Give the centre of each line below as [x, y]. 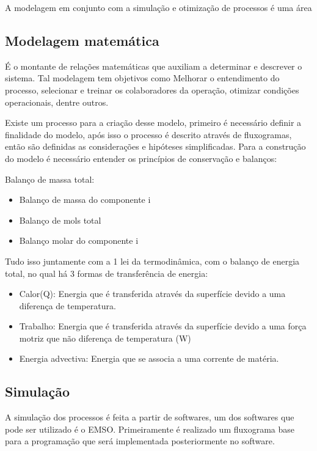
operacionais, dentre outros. [57, 102]
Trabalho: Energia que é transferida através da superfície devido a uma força [163, 326]
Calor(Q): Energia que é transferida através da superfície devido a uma [152, 294]
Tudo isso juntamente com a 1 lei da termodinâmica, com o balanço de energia [152, 261]
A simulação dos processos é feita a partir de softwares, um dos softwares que [150, 417]
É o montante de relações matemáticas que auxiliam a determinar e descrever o [154, 66]
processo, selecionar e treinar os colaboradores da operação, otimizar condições [152, 90]
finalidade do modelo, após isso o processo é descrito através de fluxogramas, [148, 134]
